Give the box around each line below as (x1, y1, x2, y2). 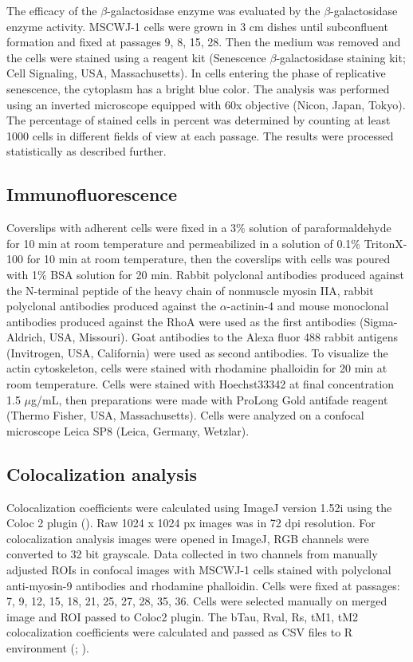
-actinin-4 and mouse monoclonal (226, 298, 389, 314)
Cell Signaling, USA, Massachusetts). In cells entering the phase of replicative (6, 65, 386, 81)
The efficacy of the (6, 2, 97, 18)
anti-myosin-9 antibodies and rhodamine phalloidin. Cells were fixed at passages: (6, 577, 400, 593)
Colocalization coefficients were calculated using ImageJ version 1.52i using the (6, 498, 392, 515)
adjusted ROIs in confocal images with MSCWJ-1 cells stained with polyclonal (6, 562, 391, 578)
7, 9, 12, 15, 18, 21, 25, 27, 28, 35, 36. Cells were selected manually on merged (6, 593, 387, 609)
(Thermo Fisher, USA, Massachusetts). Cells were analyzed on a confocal (6, 407, 364, 424)
